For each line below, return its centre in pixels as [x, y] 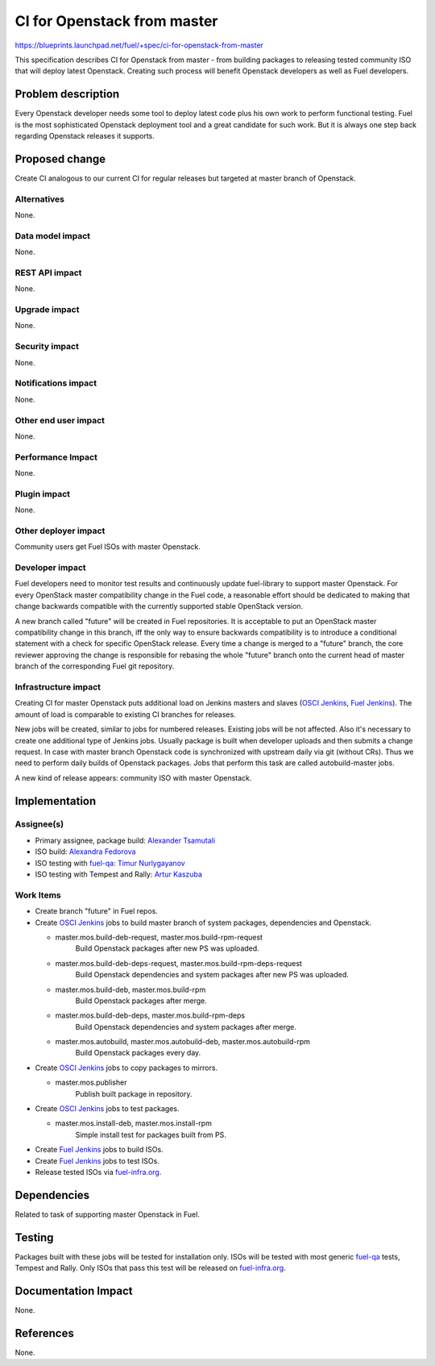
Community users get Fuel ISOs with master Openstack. [108, 547]
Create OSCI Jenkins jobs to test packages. [107, 1109]
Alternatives [39, 199]
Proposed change [60, 158]
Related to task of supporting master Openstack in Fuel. [108, 1214]
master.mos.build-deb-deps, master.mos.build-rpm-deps [150, 1015]
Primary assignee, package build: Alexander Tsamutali [125, 840]
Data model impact [53, 235]
